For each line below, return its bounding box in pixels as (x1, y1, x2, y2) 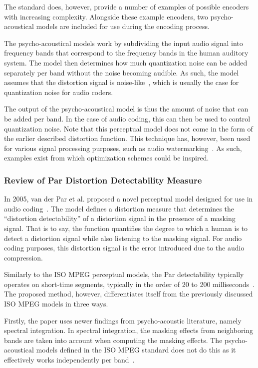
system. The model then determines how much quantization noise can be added (4, 57, 248, 67)
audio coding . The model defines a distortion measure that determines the (4, 203, 234, 213)
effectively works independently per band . (4, 354, 135, 365)
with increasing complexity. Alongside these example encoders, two (4, 11, 209, 21)
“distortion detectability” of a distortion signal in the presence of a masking (4, 213, 236, 223)
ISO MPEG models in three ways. (4, 298, 108, 309)
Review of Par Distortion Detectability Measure (4, 173, 202, 186)
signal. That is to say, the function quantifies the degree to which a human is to (4, 222, 248, 233)
